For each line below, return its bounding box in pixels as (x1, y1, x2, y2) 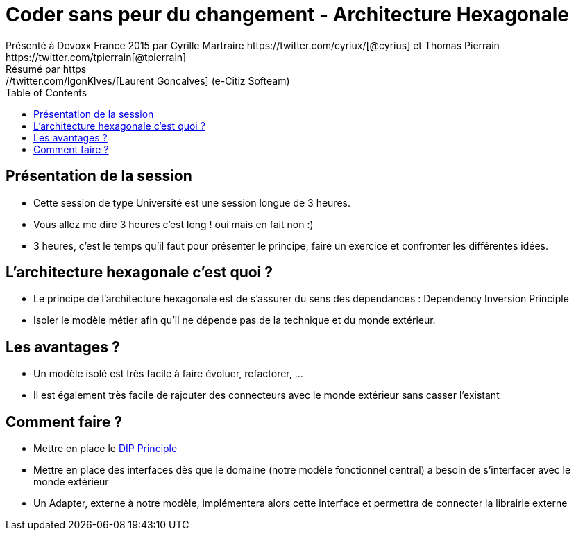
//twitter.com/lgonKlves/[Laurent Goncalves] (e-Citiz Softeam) (6, 74, 290, 87)
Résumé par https (6, 62, 87, 75)
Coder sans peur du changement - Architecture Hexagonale (6, 3, 569, 26)
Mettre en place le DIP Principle (33, 442, 178, 455)
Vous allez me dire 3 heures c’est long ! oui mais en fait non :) (33, 218, 314, 230)
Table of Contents (6, 86, 87, 98)
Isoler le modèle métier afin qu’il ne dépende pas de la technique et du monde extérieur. (33, 314, 436, 327)
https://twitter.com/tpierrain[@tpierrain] (6, 51, 187, 63)
